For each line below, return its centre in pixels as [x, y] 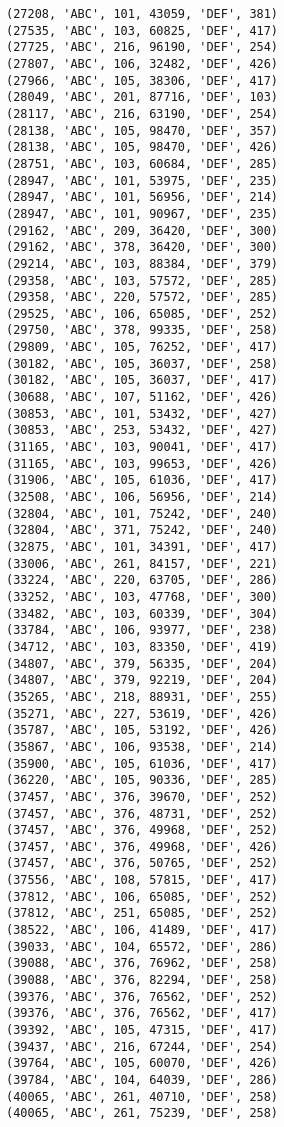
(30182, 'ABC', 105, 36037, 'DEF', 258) [142, 363]
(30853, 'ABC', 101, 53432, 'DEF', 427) [142, 413]
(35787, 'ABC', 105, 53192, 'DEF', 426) [142, 730]
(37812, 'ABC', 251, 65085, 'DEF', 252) [142, 913]
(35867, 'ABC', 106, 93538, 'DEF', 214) [142, 746]
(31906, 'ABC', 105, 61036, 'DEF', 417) [142, 480]
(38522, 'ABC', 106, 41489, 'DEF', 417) [142, 930]
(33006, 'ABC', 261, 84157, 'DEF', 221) [142, 563]
